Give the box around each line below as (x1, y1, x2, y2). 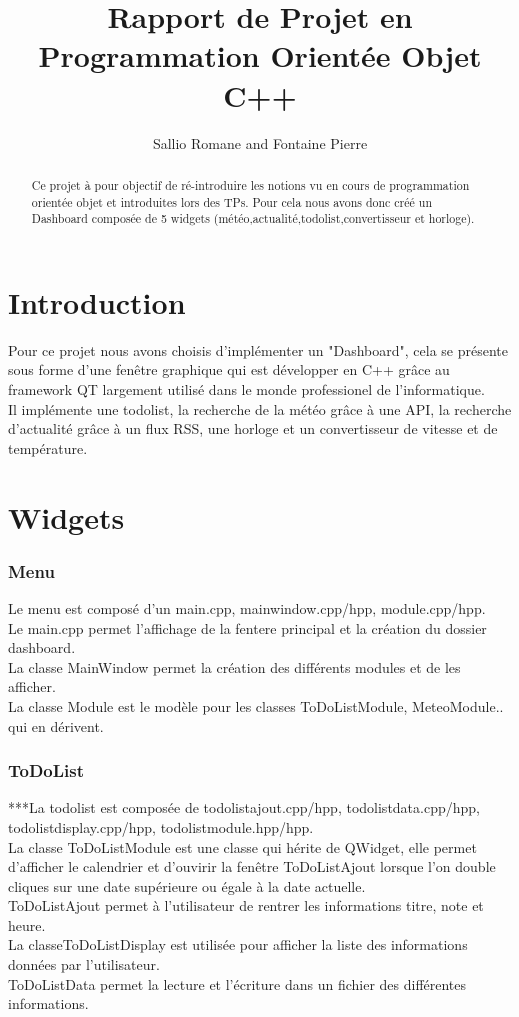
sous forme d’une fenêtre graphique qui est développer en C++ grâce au (8, 359, 450, 380)
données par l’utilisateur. (8, 954, 160, 975)
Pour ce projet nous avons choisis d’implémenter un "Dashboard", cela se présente (8, 339, 509, 360)
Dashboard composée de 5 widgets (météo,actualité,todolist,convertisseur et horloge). (31, 210, 475, 227)
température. (8, 437, 88, 458)
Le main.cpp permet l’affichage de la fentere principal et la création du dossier (8, 617, 487, 638)
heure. (8, 914, 46, 935)
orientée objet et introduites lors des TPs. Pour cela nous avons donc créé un (31, 193, 432, 210)
